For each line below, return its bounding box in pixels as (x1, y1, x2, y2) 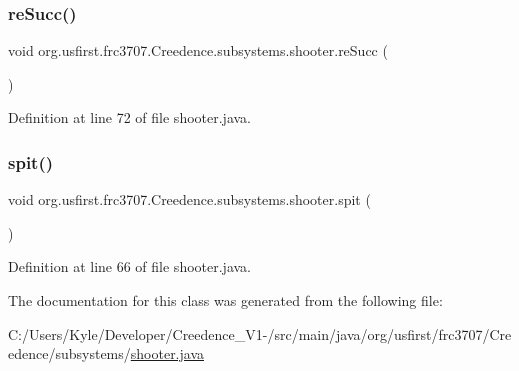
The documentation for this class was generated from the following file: (8, 290, 443, 310)
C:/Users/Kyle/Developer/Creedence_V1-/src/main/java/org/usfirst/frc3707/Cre (8, 323, 512, 344)
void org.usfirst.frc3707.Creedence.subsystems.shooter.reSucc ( (8, 40, 388, 61)
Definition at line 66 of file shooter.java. (8, 256, 251, 277)
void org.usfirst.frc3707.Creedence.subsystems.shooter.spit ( (8, 189, 371, 210)
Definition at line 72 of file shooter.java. (8, 107, 251, 128)
